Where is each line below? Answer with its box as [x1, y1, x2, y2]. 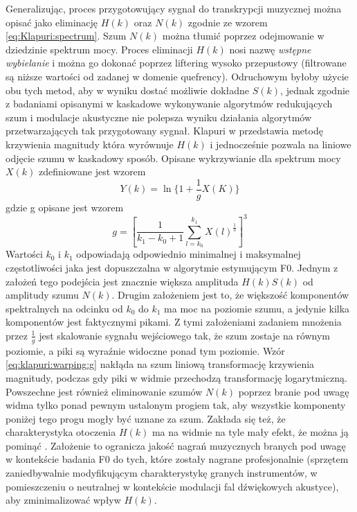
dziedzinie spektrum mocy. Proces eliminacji [6, 42, 193, 56]
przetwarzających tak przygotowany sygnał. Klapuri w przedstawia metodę [6, 123, 323, 138]
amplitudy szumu [6, 288, 79, 302]
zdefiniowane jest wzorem [39, 164, 146, 179]
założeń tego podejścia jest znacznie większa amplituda [6, 274, 239, 288]
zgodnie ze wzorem [187, 15, 268, 29]
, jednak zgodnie [280, 82, 350, 97]
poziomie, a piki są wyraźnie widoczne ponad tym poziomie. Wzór [6, 343, 285, 357]
